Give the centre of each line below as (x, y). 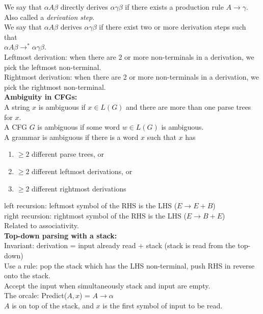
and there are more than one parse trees (189, 106)
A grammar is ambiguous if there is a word (71, 137)
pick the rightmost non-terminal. (55, 87)
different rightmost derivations (79, 188)
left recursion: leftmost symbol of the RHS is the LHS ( (91, 206)
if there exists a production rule (174, 7)
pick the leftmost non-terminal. (53, 67)
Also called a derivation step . (49, 17)
